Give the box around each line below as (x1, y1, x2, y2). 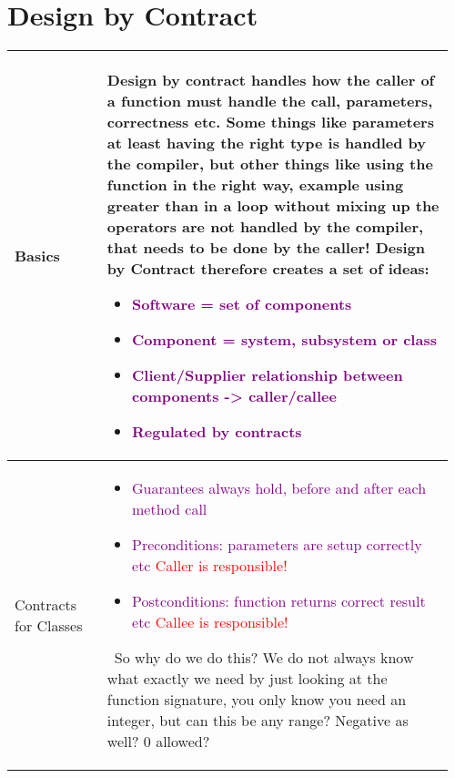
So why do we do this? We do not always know (114, 647, 414, 669)
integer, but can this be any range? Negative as (106, 710, 409, 732)
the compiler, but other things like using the (106, 153, 433, 175)
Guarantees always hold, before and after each (132, 477, 427, 499)
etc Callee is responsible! (132, 611, 288, 633)
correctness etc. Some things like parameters (106, 111, 434, 133)
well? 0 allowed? (106, 731, 210, 752)
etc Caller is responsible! (132, 555, 288, 577)
